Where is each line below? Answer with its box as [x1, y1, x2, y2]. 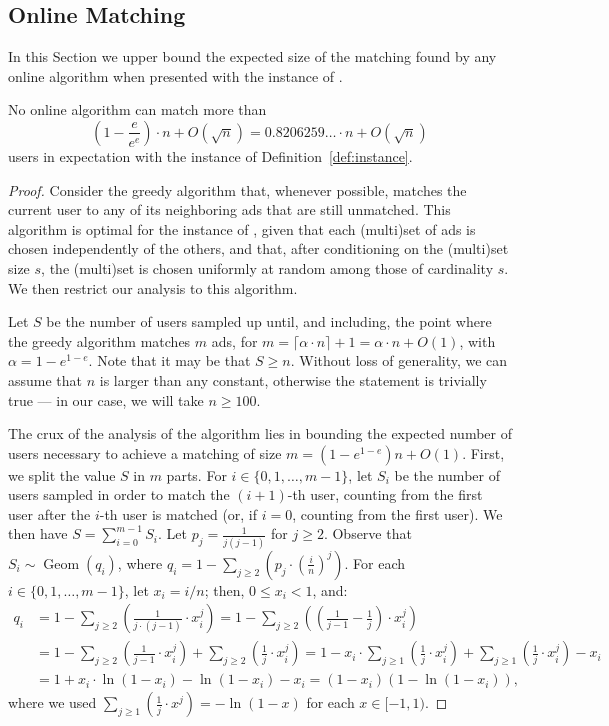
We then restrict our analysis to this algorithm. [8, 277, 298, 298]
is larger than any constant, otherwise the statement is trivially [99, 369, 487, 390]
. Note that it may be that [88, 350, 251, 371]
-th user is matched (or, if [99, 503, 258, 524]
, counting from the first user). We [292, 503, 503, 524]
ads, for [211, 330, 258, 351]
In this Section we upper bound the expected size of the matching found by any [8, 46, 497, 67]
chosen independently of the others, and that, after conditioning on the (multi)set [8, 238, 509, 259]
